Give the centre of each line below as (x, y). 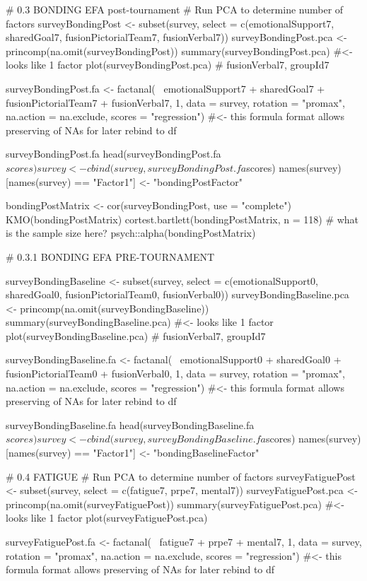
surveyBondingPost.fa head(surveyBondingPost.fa (113, 154)
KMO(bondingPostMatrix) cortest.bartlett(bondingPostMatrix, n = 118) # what (182, 219)
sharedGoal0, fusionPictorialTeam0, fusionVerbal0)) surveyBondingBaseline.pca (177, 294)
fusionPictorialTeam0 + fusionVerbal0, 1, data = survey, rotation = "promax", (175, 374)
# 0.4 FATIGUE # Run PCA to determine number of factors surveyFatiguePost (181, 476)
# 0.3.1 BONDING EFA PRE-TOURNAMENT (110, 256)
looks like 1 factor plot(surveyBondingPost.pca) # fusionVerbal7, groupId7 (168, 65)
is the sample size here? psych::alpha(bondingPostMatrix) (131, 233)
